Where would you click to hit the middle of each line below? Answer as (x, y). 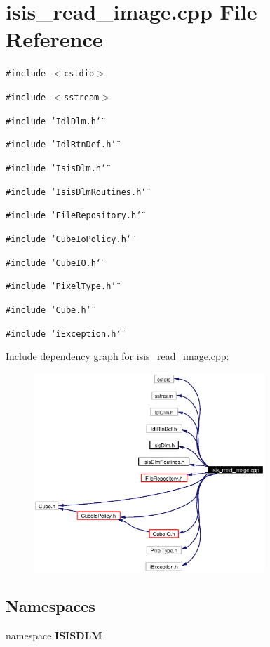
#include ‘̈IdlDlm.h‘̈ (54, 121)
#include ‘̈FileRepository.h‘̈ (74, 216)
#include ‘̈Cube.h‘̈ (48, 310)
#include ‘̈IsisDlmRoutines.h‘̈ (76, 192)
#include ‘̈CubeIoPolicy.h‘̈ (68, 239)
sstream (82, 97)
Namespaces (50, 606)
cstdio (79, 74)
